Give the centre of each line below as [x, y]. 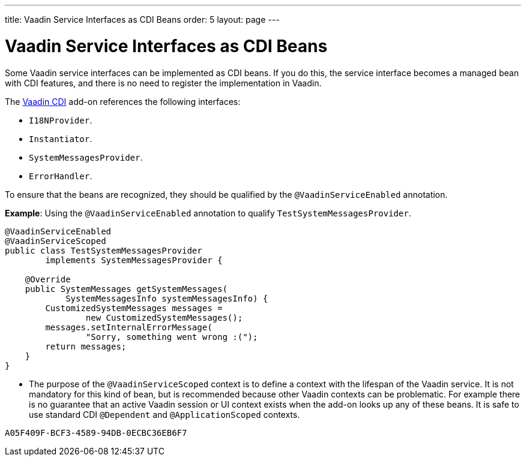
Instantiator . [61, 138]
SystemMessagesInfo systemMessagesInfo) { [167, 298]
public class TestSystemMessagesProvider [104, 250]
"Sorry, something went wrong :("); [172, 337]
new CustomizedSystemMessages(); [164, 317]
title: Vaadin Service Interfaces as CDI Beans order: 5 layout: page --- [142, 19]
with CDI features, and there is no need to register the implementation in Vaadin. [163, 83]
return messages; [86, 346]
